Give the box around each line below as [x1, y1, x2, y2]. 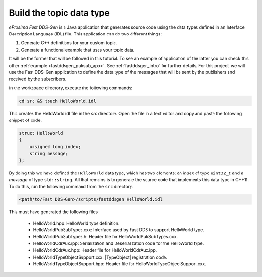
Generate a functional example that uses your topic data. [21, 47, 135, 52]
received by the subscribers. [9, 76, 66, 82]
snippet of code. [9, 117, 42, 123]
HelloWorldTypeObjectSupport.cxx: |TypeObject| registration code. [33, 254, 167, 260]
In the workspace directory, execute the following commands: [9, 85, 133, 91]
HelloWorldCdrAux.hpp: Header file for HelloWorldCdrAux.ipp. [33, 247, 157, 253]
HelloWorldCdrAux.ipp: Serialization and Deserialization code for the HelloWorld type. [33, 241, 204, 246]
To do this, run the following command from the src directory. [9, 184, 133, 190]
